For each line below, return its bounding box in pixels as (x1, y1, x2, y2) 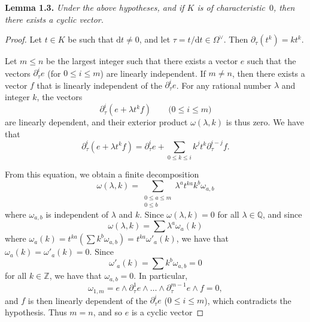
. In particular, (133, 269, 188, 282)
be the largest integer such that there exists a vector (46, 55, 238, 67)
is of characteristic (197, 1, 265, 13)
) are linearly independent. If (100, 67, 206, 79)
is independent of (45, 207, 109, 220)
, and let (139, 33, 171, 46)
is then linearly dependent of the (28, 294, 148, 306)
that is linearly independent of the (37, 79, 162, 91)
